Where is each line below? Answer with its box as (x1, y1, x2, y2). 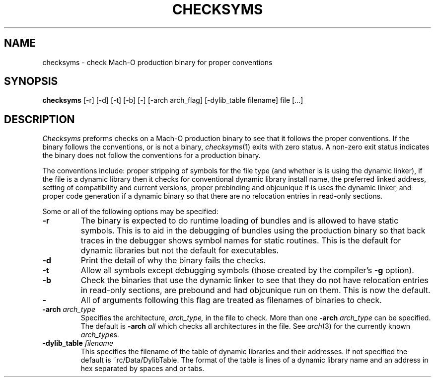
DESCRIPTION (4, 113, 75, 126)
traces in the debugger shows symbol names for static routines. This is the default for (80, 235, 401, 246)
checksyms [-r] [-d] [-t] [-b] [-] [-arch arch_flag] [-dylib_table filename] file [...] (42, 96, 303, 105)
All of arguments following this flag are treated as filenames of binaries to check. (80, 295, 382, 305)
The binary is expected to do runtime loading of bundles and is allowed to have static (80, 216, 399, 226)
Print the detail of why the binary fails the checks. (80, 255, 266, 266)
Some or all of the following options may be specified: (42, 207, 218, 216)
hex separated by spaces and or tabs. (80, 364, 205, 373)
